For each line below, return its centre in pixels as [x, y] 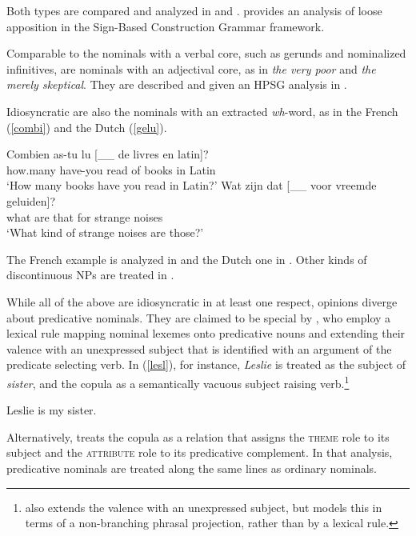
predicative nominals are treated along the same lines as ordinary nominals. [192, 468]
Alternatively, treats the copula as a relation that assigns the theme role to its [198, 436]
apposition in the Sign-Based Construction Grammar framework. [166, 26]
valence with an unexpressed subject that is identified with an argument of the [199, 348]
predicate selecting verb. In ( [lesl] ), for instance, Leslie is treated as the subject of [206, 364]
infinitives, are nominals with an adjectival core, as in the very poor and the [191, 68]
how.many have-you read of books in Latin [111, 169]
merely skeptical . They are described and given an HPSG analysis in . [177, 84]
